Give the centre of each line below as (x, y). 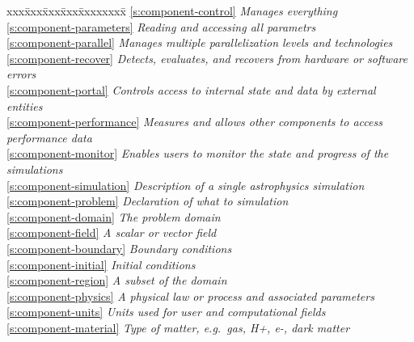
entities (25, 106)
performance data (49, 137)
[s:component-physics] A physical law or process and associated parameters (190, 296)
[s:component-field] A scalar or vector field (112, 232)
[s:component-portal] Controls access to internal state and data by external (191, 89)
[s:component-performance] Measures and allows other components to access (194, 122)
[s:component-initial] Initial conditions (101, 264)
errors (21, 74)
